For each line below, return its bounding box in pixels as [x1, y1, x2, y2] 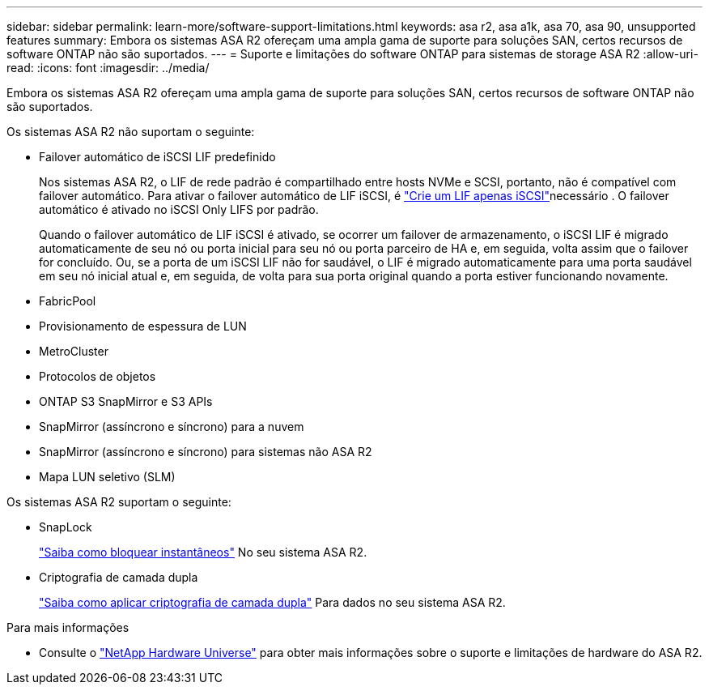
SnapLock [39, 520, 92, 534]
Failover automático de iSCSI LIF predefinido [39, 150, 276, 164]
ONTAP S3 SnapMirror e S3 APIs [39, 395, 213, 408]
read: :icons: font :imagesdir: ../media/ [6, 61, 210, 75]
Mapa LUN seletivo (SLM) [39, 470, 176, 484]
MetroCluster [39, 344, 108, 358]
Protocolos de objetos [39, 369, 156, 383]
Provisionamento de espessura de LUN [39, 319, 247, 333]
